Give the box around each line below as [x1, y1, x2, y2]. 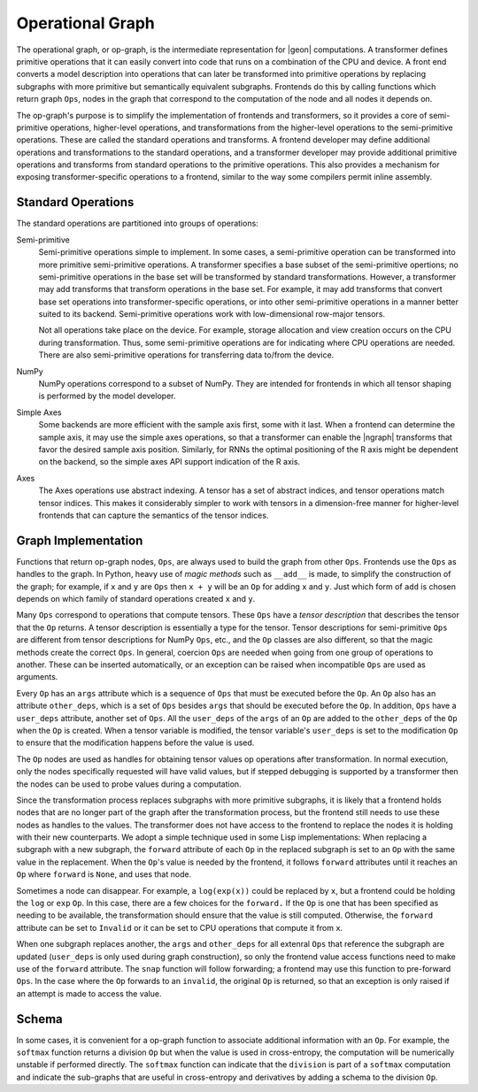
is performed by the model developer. [38, 390, 176, 402]
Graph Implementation [16, 533, 143, 548]
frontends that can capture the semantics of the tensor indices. [38, 510, 269, 520]
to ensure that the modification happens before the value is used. [16, 737, 255, 748]
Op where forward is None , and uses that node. [16, 869, 192, 880]
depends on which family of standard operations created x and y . [16, 594, 256, 604]
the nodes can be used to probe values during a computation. [16, 779, 243, 789]
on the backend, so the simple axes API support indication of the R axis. [38, 457, 301, 467]
